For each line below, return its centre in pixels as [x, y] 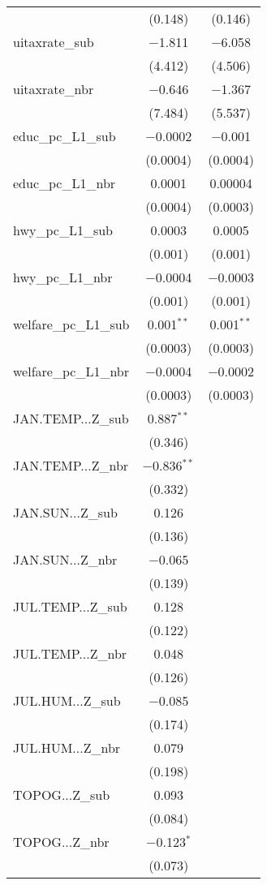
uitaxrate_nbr [54, 89]
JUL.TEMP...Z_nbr [70, 653]
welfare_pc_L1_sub [71, 324]
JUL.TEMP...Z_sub [70, 606]
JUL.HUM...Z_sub [67, 700]
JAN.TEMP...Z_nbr [71, 465]
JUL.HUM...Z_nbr [67, 748]
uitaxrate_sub [54, 42]
